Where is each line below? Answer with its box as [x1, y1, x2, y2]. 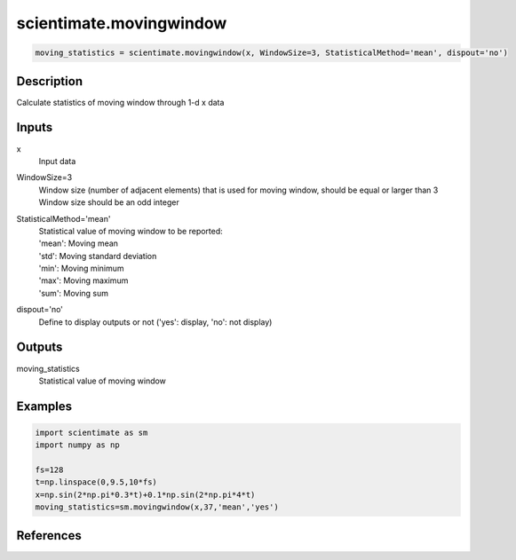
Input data [38, 155, 76, 166]
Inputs [16, 120, 53, 135]
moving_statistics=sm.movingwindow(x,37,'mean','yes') [35, 502, 279, 512]
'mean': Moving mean [38, 238, 119, 248]
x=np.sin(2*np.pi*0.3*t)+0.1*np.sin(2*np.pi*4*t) [35, 489, 256, 500]
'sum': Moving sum [38, 288, 109, 298]
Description [16, 74, 83, 89]
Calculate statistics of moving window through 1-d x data [16, 97, 225, 107]
